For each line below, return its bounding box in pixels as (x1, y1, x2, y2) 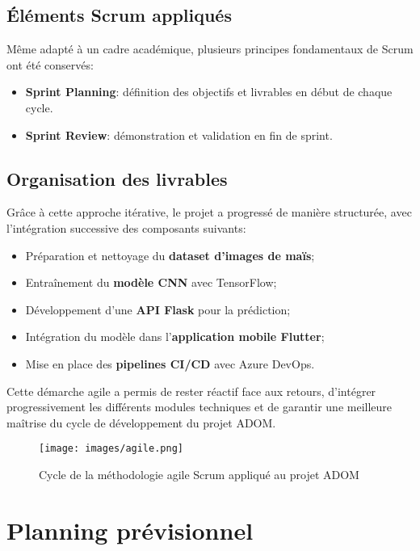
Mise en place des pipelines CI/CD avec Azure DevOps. (25, 355, 315, 372)
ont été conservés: (6, 56, 94, 73)
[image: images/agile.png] (39, 443, 183, 455)
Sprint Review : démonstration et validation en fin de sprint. (25, 126, 333, 143)
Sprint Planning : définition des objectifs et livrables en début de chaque (25, 83, 393, 100)
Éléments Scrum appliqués (6, 2, 232, 27)
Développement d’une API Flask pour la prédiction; (25, 301, 291, 318)
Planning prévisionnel (6, 513, 254, 546)
